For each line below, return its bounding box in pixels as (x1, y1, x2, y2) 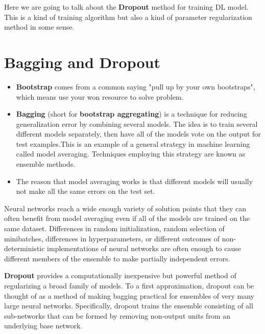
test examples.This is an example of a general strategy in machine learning (16, 138, 250, 149)
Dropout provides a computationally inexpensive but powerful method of (4, 270, 236, 281)
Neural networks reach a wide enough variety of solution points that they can (4, 203, 247, 213)
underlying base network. (4, 320, 83, 331)
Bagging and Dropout (4, 51, 160, 72)
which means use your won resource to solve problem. (16, 91, 184, 102)
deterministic (4, 243, 45, 254)
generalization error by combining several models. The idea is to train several (16, 118, 258, 129)
